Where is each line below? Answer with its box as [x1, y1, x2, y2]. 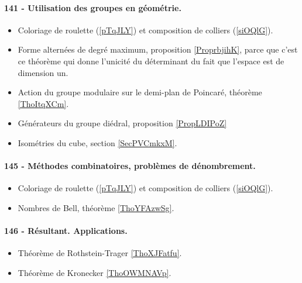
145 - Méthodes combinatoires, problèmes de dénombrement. [4, 160, 256, 172]
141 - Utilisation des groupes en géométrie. [4, 1, 181, 13]
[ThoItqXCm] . [18, 97, 69, 109]
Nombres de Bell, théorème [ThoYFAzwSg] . [18, 201, 174, 213]
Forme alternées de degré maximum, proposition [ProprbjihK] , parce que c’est [18, 43, 298, 56]
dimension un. [18, 66, 68, 78]
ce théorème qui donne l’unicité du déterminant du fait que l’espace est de [18, 54, 284, 67]
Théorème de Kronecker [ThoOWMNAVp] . [18, 266, 171, 278]
